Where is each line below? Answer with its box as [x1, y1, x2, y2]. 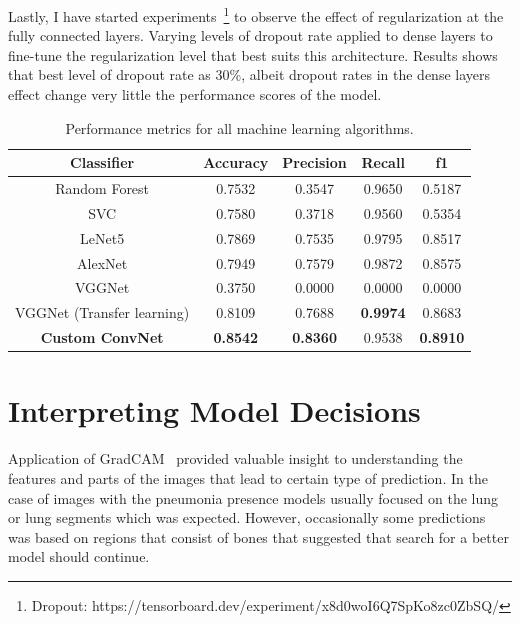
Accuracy [203, 152, 269, 173]
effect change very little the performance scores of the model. [8, 84, 382, 105]
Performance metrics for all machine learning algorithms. [65, 117, 414, 138]
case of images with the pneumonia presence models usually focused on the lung [8, 487, 499, 508]
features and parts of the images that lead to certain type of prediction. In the [8, 467, 488, 488]
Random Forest [55, 178, 150, 199]
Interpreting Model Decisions [8, 390, 421, 431]
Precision [282, 152, 347, 173]
